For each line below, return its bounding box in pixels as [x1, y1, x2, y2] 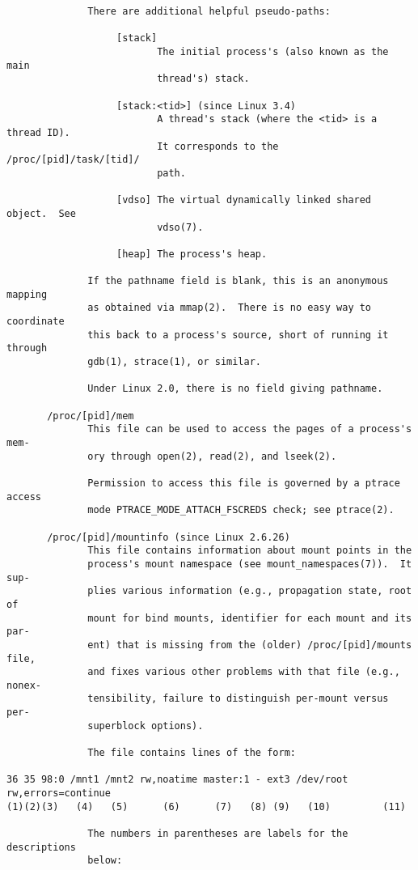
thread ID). [6, 126, 70, 138]
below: [87, 855, 123, 867]
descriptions [6, 841, 76, 853]
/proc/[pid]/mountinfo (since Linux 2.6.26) [47, 531, 290, 543]
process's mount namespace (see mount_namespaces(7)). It [87, 558, 412, 570]
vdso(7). [157, 221, 204, 233]
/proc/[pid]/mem [47, 410, 134, 422]
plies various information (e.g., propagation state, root [87, 585, 412, 597]
